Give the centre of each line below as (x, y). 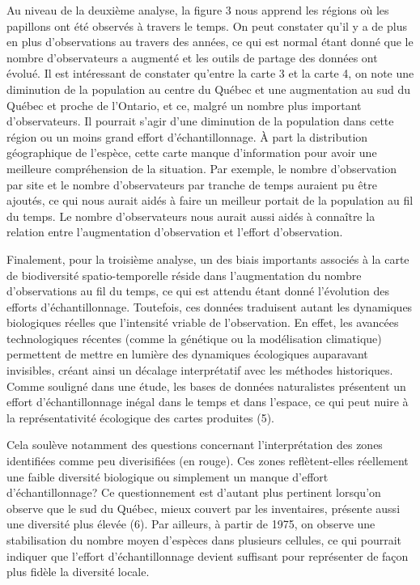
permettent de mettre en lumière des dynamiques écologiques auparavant (187, 354)
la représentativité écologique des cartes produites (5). (141, 417)
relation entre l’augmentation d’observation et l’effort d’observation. (175, 232)
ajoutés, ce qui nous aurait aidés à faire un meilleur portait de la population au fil (210, 200)
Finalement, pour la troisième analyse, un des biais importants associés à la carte (208, 259)
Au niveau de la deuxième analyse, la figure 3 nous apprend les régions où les (198, 10)
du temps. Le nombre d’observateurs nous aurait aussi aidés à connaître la (191, 216)
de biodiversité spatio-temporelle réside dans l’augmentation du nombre (184, 275)
